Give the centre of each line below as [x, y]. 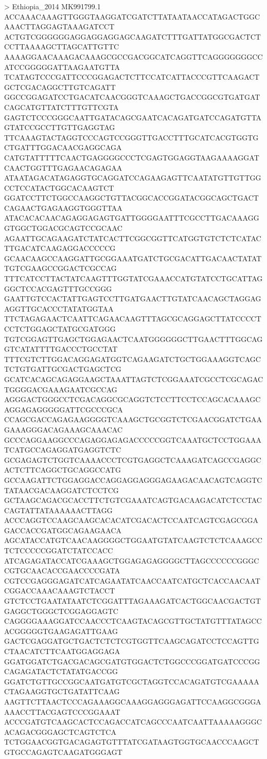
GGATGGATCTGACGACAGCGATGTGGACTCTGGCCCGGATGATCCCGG [132, 661]
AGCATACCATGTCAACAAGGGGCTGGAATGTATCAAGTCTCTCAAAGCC [133, 540]
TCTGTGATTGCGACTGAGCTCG [63, 369]
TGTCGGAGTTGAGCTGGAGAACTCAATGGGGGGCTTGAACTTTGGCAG [133, 339]
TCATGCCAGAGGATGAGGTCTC [63, 450]
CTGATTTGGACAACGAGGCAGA [63, 147]
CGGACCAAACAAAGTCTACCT [60, 591]
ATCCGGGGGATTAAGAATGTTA [62, 67]
